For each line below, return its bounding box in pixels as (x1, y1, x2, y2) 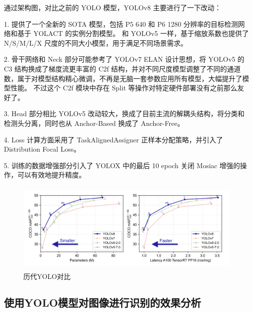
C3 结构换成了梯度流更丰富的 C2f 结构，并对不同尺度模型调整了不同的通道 (4, 63, 241, 73)
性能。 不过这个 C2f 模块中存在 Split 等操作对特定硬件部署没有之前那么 (10, 83, 237, 93)
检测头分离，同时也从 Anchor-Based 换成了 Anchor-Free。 (4, 118, 184, 128)
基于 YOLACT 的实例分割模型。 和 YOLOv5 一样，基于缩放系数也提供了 (17, 28, 249, 38)
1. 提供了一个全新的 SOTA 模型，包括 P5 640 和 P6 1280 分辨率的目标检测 (4, 18, 238, 29)
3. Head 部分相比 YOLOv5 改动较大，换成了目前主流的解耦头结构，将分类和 (4, 108, 245, 119)
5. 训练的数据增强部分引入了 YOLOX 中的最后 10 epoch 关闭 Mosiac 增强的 (4, 160, 240, 170)
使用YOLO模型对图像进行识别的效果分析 (4, 295, 201, 310)
